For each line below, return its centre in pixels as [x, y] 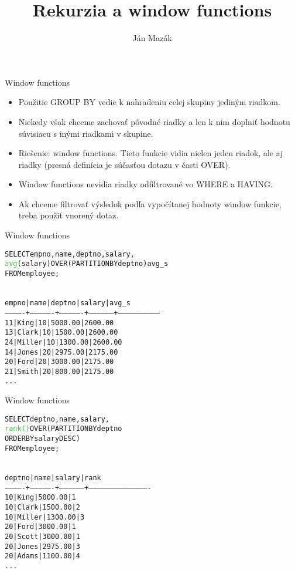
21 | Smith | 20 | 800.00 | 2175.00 [59, 371]
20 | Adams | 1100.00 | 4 [42, 556]
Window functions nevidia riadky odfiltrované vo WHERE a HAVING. [145, 184]
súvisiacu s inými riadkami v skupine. [86, 133]
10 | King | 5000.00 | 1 [40, 498]
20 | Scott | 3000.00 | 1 [42, 536]
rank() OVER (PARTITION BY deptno [64, 429]
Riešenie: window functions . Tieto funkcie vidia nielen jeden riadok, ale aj [151, 153]
